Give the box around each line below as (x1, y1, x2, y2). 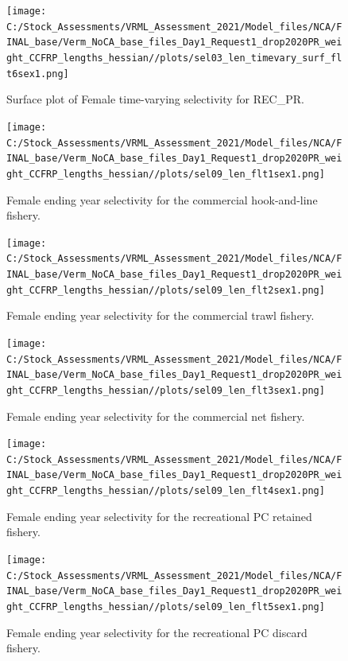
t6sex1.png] (6, 68, 69, 80)
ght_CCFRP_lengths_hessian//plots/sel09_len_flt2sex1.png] (6, 284, 325, 296)
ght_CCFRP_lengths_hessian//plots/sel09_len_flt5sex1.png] (6, 601, 325, 612)
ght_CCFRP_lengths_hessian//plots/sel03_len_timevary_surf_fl (6, 52, 342, 64)
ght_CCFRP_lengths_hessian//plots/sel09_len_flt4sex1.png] (6, 485, 325, 497)
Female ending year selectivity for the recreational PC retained (6, 507, 312, 524)
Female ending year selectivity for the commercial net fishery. (6, 407, 305, 424)
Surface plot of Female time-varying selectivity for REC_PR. (6, 91, 304, 107)
